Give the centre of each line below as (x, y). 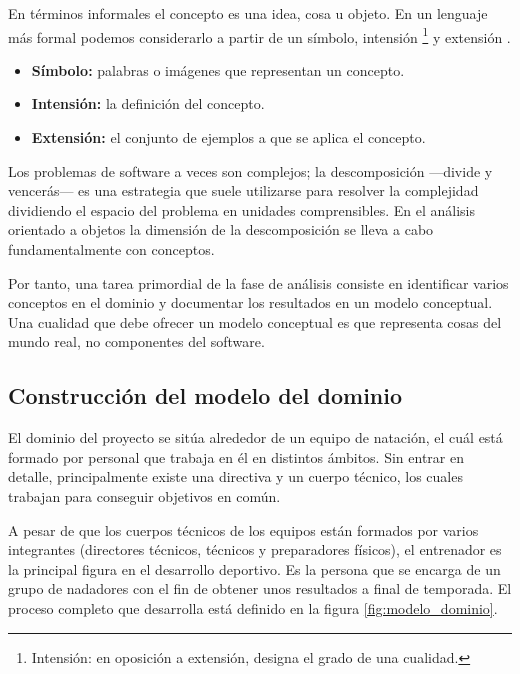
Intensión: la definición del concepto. (148, 103)
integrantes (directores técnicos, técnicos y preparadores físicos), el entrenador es (255, 549)
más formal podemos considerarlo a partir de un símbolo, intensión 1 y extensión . (259, 35)
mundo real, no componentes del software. (136, 341)
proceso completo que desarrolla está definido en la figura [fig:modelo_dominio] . (253, 607)
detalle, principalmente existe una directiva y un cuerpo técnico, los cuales (235, 476)
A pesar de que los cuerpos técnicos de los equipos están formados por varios (243, 529)
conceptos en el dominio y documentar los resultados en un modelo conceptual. (250, 302)
